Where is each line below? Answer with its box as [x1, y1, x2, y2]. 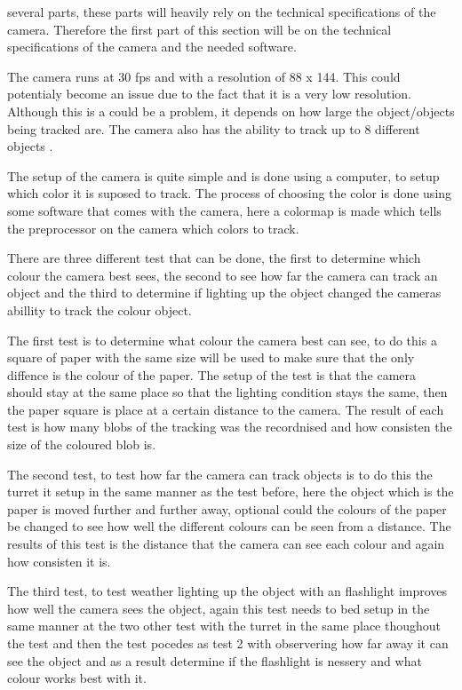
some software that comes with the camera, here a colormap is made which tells [7, 201, 442, 219]
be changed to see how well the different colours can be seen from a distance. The [7, 517, 451, 535]
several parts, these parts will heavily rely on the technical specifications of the [7, 3, 436, 20]
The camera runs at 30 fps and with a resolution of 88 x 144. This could [7, 67, 401, 85]
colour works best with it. [7, 669, 147, 687]
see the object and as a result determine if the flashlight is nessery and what [7, 651, 422, 670]
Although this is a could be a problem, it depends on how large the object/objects [7, 101, 455, 120]
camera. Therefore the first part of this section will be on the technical [7, 20, 392, 38]
